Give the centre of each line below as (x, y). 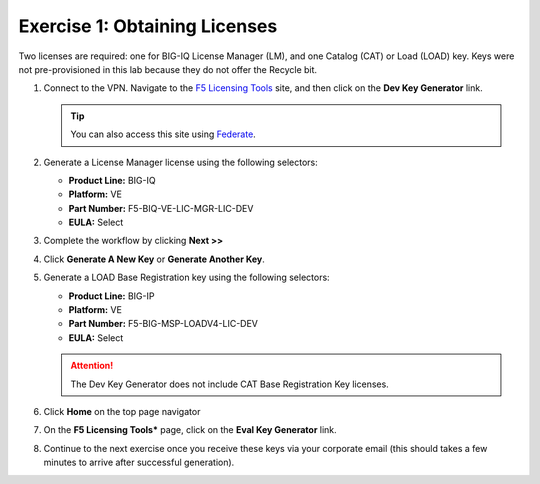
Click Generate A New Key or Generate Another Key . (154, 259)
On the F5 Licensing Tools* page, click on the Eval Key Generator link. (190, 430)
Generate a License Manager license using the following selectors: (181, 162)
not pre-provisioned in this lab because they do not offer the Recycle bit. (168, 69)
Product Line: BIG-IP (111, 296)
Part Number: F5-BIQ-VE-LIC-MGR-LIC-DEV (161, 208)
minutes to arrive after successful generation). (139, 462)
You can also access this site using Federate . (163, 134)
